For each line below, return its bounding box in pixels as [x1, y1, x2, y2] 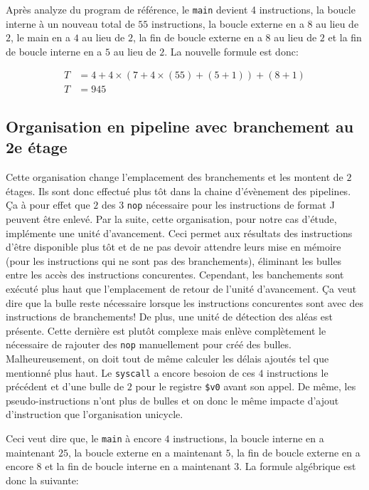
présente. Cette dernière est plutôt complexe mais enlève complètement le [6, 323, 326, 338]
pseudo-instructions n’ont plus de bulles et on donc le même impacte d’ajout [6, 392, 339, 407]
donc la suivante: [6, 472, 79, 487]
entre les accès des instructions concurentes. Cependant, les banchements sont [6, 267, 344, 282]
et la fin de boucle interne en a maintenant [45, 459, 231, 474]
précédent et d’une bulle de [6, 379, 124, 394]
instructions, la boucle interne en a [173, 431, 324, 446]
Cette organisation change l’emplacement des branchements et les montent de [6, 170, 343, 184]
